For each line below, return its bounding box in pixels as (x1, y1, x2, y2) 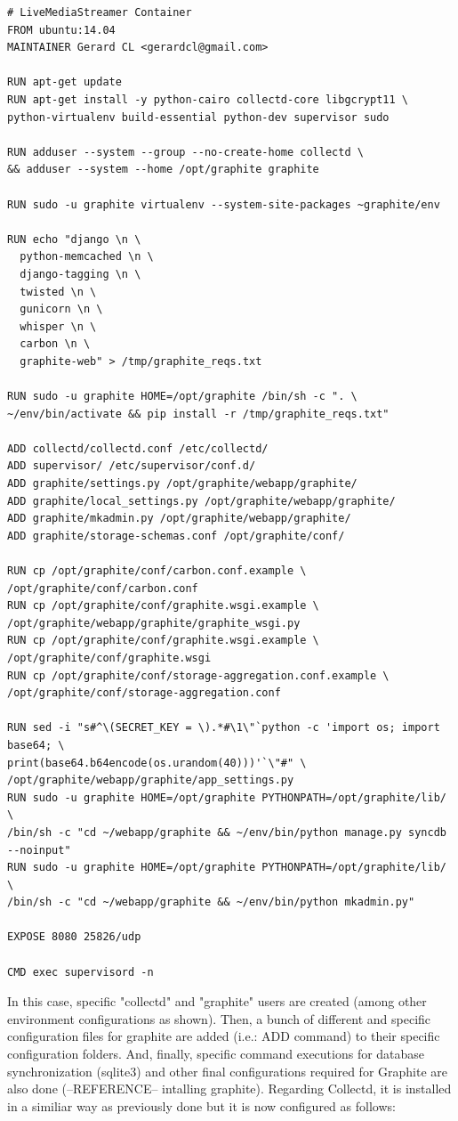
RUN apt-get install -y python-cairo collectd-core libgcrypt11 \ (7, 93, 409, 106)
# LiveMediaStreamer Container (7, 6, 192, 19)
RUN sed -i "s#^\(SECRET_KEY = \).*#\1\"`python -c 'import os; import (7, 721, 440, 735)
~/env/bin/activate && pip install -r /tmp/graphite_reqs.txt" (7, 407, 390, 420)
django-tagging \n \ (20, 267, 141, 280)
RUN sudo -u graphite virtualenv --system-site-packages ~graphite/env (7, 198, 440, 211)
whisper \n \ (20, 320, 97, 333)
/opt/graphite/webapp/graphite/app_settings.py (7, 774, 294, 787)
